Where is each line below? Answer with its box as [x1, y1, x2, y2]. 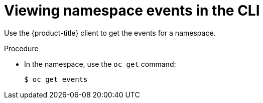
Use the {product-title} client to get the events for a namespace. [4, 28, 216, 37]
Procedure [4, 44, 39, 53]
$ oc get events [24, 75, 88, 83]
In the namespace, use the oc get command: [24, 59, 176, 68]
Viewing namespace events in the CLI [4, 2, 260, 19]
